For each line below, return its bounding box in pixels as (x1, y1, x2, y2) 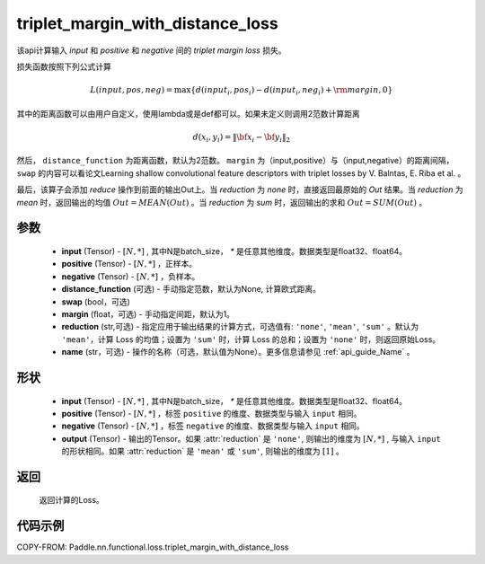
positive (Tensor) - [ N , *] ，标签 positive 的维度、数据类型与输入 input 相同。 (61, 408, 362, 419)
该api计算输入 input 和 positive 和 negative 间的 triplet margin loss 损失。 (16, 45, 287, 56)
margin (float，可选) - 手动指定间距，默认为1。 (61, 308, 235, 319)
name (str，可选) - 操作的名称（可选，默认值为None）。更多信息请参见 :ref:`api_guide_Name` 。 (61, 347, 415, 357)
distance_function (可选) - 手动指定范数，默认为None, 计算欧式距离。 (61, 284, 322, 295)
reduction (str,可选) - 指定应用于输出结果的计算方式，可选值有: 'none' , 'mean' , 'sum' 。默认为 (61, 322, 419, 332)
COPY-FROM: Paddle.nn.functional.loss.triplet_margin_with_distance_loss (16, 542, 289, 552)
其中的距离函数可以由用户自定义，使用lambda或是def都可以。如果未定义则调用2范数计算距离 (16, 108, 360, 119)
